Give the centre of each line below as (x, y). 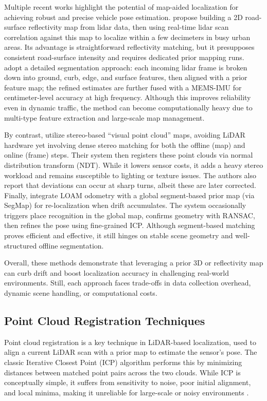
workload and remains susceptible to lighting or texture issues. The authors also (130, 175)
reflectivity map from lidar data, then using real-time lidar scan (129, 27)
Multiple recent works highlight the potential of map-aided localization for (121, 7)
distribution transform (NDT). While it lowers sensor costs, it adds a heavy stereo (134, 165)
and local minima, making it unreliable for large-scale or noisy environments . (127, 392)
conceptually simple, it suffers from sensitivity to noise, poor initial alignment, (128, 382)
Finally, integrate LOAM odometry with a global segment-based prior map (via (129, 195)
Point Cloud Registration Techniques (105, 321)
